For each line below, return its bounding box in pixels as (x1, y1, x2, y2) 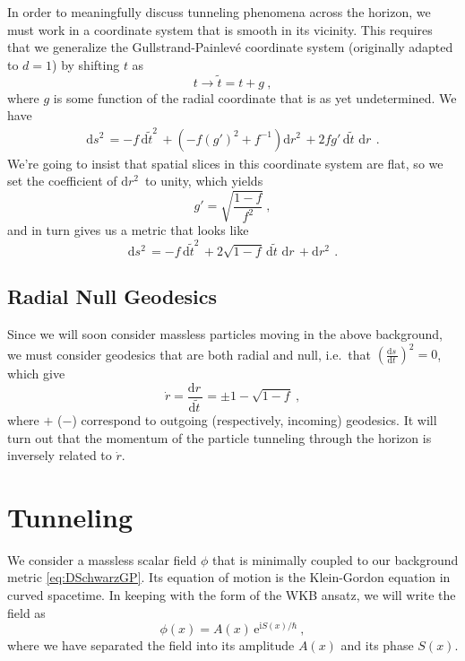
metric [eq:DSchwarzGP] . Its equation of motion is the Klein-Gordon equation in (7, 568, 451, 587)
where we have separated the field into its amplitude (7, 636, 295, 655)
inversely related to (7, 446, 112, 465)
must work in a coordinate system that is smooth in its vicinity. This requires (7, 20, 433, 39)
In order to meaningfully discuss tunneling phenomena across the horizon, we (7, 3, 431, 21)
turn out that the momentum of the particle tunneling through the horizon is (7, 428, 432, 447)
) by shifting (52, 55, 120, 74)
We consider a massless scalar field (7, 550, 197, 569)
